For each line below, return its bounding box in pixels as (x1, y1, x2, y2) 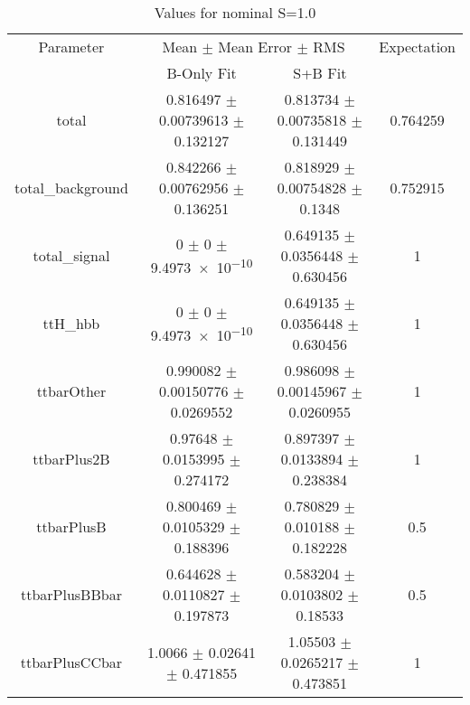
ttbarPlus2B (33, 448, 110, 469)
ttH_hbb (42, 313, 100, 334)
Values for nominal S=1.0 (154, 2, 316, 23)
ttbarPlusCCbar (20, 652, 123, 672)
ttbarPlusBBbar (20, 584, 122, 605)
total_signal (33, 245, 110, 266)
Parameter (38, 36, 105, 57)
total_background (14, 177, 128, 198)
